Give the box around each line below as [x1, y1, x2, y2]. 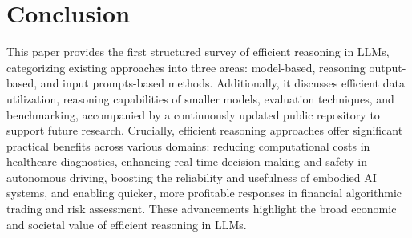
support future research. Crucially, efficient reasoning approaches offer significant [6, 122, 403, 139]
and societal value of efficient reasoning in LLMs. [6, 216, 247, 232]
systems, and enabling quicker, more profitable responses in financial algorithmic [6, 184, 402, 201]
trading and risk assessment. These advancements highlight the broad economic [6, 200, 397, 217]
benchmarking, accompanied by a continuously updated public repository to [6, 106, 380, 123]
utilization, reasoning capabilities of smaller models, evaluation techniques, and [6, 90, 394, 107]
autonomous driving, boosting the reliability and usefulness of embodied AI [6, 168, 377, 185]
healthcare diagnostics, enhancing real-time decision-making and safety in [6, 153, 367, 170]
